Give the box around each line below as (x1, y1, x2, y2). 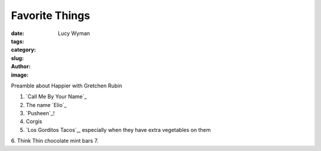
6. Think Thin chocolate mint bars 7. (11, 137, 99, 144)
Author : (11, 63, 31, 70)
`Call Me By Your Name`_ (26, 93, 87, 100)
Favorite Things (11, 9, 90, 22)
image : (11, 71, 29, 78)
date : (11, 30, 24, 37)
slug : (11, 54, 24, 62)
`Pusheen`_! (26, 110, 55, 117)
